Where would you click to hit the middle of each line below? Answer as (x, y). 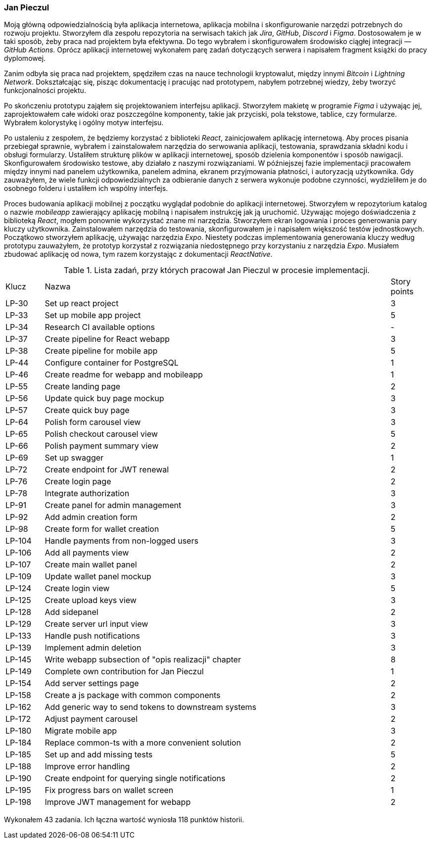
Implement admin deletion (93, 648)
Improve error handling (87, 767)
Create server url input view (96, 624)
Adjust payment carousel (91, 719)
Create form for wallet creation (102, 529)
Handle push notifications (92, 636)
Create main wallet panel (91, 565)
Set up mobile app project (93, 315)
